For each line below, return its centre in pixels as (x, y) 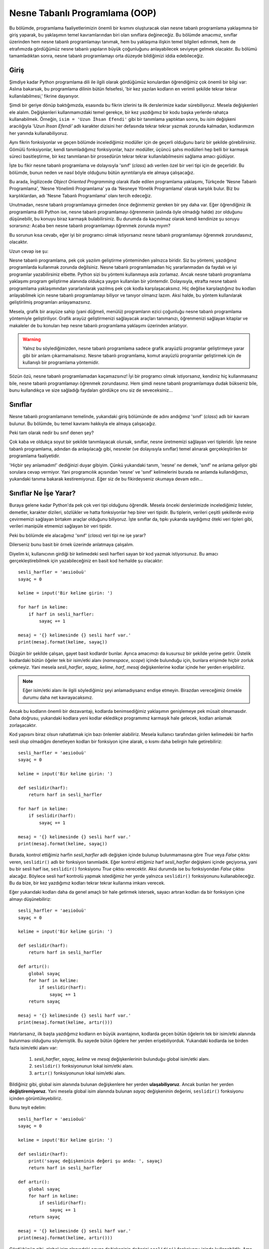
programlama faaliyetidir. (35, 456)
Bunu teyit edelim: (28, 1108)
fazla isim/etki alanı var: (33, 1048)
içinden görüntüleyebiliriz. (36, 1098)
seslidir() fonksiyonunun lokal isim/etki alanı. (84, 1066)
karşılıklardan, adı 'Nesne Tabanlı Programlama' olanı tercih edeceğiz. (81, 195)
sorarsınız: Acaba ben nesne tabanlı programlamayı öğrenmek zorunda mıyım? (90, 226)
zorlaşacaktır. (23, 725)
